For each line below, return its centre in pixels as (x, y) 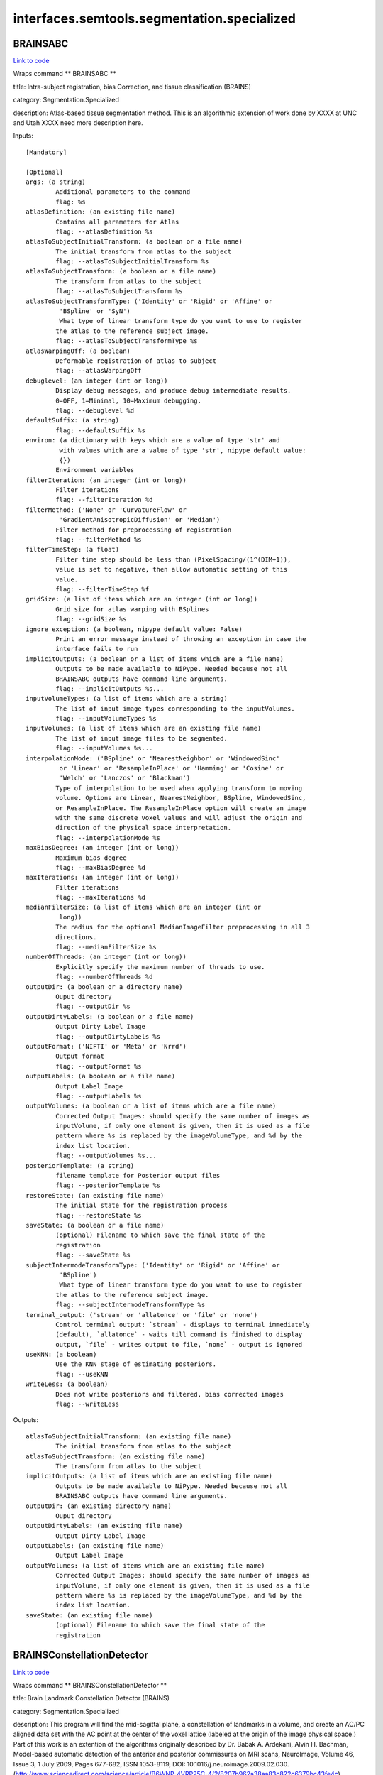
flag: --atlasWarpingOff (99, 371)
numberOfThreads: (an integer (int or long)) (106, 957)
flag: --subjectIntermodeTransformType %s (131, 1305)
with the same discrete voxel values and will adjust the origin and (179, 818)
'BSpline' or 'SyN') (95, 311)
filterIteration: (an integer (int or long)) (106, 480)
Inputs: (23, 136)
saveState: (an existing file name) (89, 1615)
